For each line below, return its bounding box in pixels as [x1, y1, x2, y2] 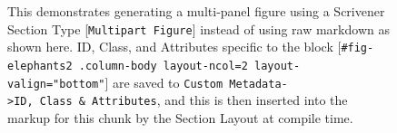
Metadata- [229, 77, 288, 90]
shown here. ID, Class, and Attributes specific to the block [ [7, 37, 342, 56]
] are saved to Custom [104, 72, 223, 91]
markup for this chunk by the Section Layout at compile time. [7, 108, 353, 127]
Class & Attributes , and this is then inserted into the [39, 90, 348, 109]
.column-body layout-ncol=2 [78, 59, 248, 72]
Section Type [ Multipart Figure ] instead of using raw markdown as [7, 19, 390, 38]
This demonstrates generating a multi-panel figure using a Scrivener [7, 2, 385, 20]
